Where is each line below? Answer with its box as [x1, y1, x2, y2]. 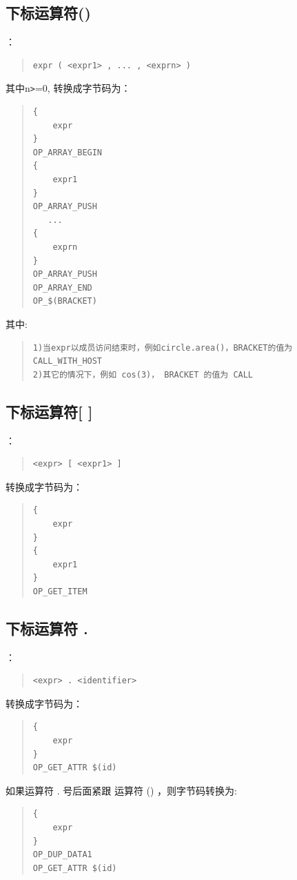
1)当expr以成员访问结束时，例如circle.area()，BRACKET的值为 [32, 342, 293, 353]
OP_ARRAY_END [32, 282, 92, 293]
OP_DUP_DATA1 [32, 850, 92, 860]
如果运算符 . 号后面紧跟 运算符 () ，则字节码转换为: [6, 783, 237, 797]
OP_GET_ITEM [32, 586, 88, 596]
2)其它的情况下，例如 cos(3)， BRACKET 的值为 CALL [32, 369, 254, 380]
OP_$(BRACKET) [32, 296, 97, 306]
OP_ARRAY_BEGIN [32, 147, 103, 157]
